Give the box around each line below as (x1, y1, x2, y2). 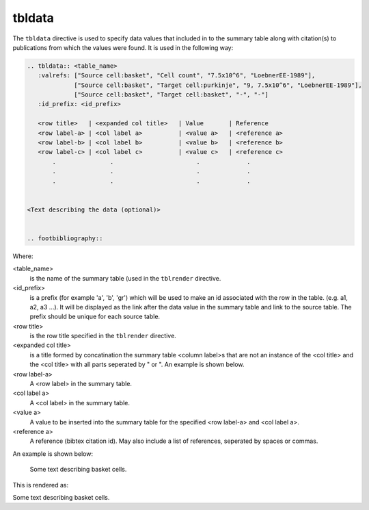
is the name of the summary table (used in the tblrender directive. (29, 274, 221, 282)
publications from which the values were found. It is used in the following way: (12, 43, 234, 51)
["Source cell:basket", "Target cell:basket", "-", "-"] (74, 91, 269, 99)
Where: (12, 252, 33, 260)
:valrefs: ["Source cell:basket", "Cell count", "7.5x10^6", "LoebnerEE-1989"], (38, 72, 316, 79)
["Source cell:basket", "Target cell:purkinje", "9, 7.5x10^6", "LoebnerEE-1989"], (74, 81, 362, 89)
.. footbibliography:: (27, 234, 103, 242)
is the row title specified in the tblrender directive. (29, 332, 177, 340)
